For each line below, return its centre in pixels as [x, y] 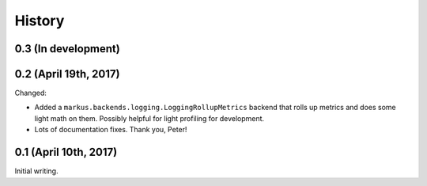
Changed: [30, 93]
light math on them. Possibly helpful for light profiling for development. [149, 118]
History [40, 21]
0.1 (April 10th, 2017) [66, 152]
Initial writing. [36, 171]
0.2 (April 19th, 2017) [67, 74]
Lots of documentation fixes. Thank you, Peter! [111, 130]
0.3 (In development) [67, 49]
